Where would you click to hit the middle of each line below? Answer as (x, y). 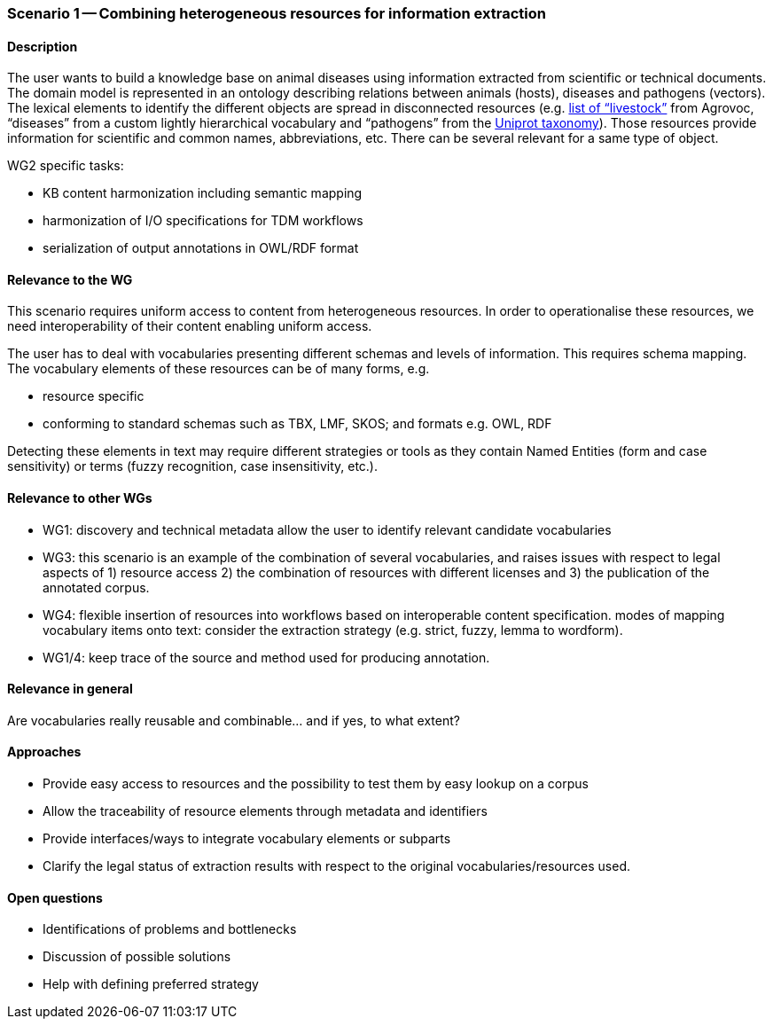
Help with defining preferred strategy (151, 984)
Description (43, 46)
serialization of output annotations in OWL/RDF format (201, 248)
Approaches (44, 752)
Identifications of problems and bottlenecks (170, 929)
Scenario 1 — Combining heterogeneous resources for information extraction (277, 13)
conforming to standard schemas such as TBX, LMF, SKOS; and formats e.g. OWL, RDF (297, 424)
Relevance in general (70, 689)
